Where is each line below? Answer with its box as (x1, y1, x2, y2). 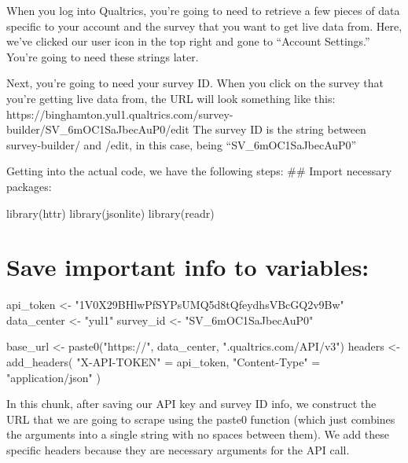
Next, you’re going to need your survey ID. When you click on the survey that (6, 75, 384, 91)
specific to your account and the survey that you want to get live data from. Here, (6, 17, 402, 34)
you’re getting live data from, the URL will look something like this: (6, 90, 336, 106)
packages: (6, 178, 52, 194)
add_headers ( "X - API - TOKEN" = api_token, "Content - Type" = (6, 354, 321, 370)
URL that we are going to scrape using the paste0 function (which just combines (6, 410, 395, 427)
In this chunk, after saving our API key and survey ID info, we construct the (6, 395, 377, 412)
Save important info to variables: (6, 251, 369, 283)
